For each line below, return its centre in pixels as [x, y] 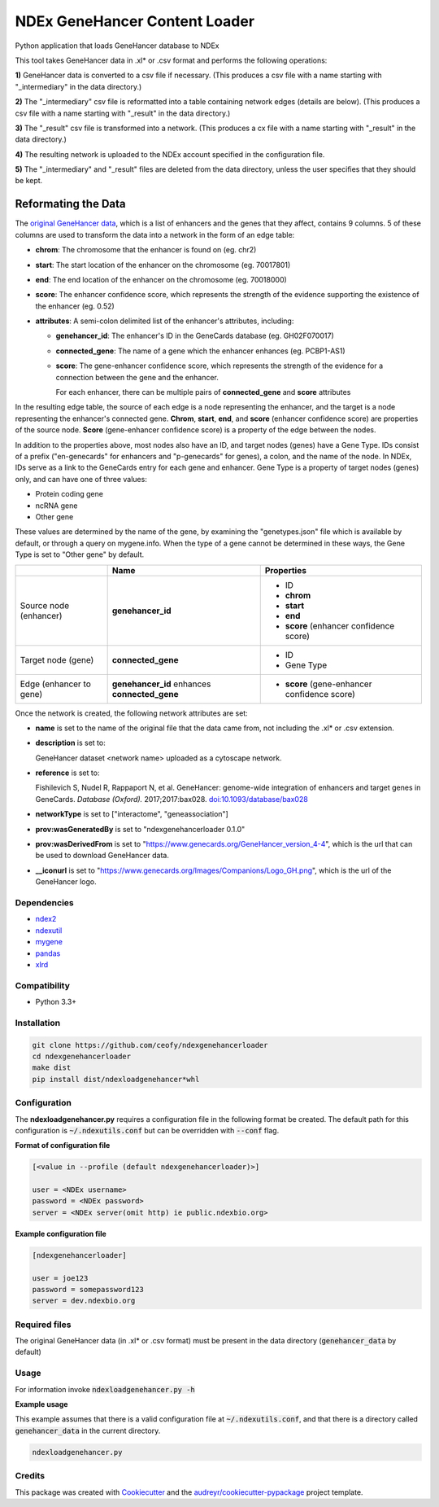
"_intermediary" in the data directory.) [78, 86]
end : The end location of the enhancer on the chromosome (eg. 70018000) [161, 279]
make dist [52, 1068]
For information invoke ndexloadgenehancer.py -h [105, 1389]
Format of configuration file [63, 1146]
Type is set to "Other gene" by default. [80, 554]
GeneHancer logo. [66, 882]
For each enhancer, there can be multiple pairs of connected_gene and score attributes [203, 392]
